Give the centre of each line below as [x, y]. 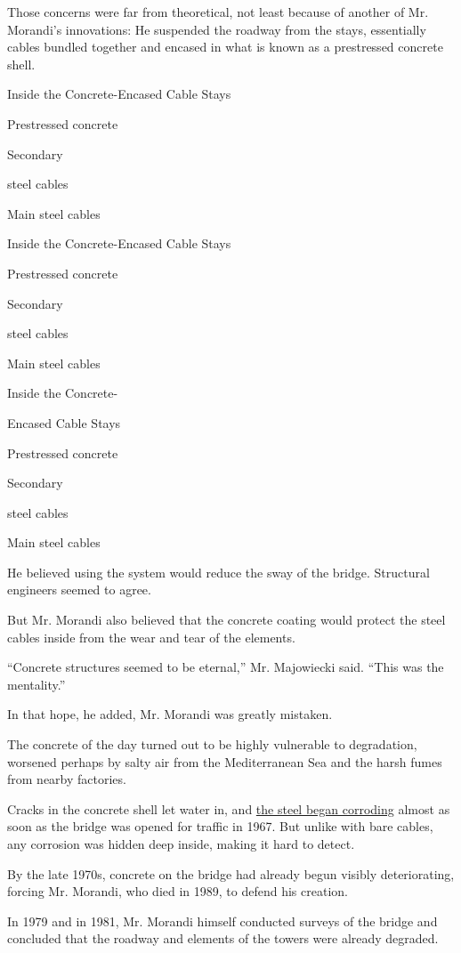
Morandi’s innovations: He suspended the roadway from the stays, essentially [217, 29]
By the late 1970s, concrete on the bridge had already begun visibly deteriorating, [231, 873]
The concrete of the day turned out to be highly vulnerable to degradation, [212, 744]
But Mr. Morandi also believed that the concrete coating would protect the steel [226, 620]
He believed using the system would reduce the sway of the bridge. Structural [218, 572]
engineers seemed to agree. [79, 590]
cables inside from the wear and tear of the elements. [151, 637]
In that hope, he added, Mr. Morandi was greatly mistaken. [170, 714]
